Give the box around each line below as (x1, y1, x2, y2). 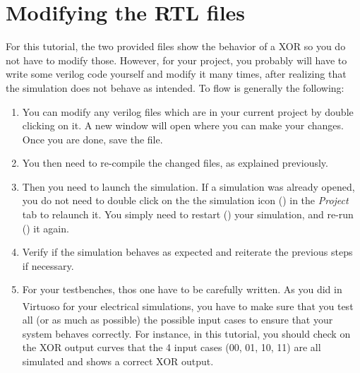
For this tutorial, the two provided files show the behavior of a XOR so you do (6, 39, 346, 54)
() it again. (22, 220, 69, 235)
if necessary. (22, 258, 74, 273)
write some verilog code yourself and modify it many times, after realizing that (6, 66, 347, 81)
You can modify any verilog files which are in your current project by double (22, 104, 354, 119)
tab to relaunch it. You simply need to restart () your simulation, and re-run (22, 207, 354, 222)
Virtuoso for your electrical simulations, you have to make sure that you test (22, 298, 354, 313)
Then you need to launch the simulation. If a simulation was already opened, (22, 179, 355, 194)
